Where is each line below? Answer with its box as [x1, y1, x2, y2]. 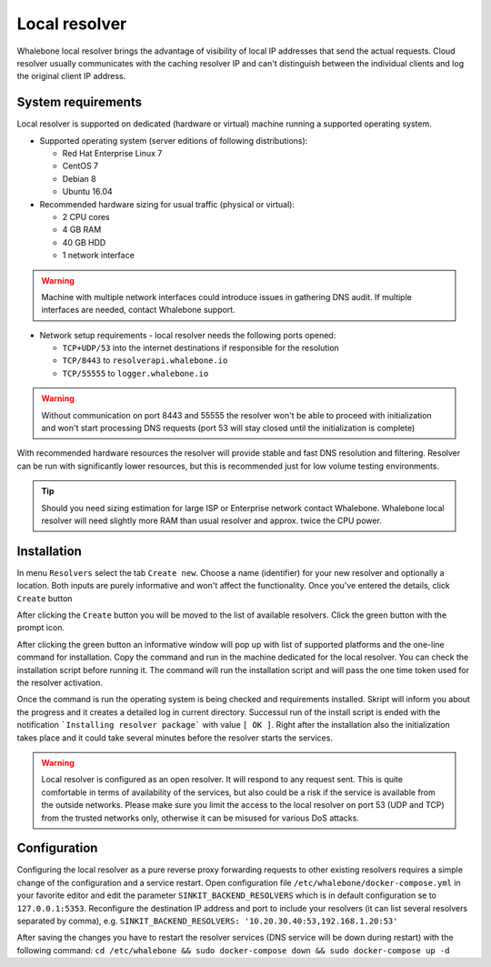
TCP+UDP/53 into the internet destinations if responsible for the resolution [62, 342, 340, 354]
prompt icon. [16, 622, 65, 633]
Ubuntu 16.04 [62, 186, 113, 197]
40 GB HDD [62, 237, 106, 247]
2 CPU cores [62, 211, 110, 222]
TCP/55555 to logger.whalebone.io [62, 368, 209, 378]
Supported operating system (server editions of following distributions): [39, 135, 308, 146]
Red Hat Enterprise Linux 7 [62, 148, 163, 159]
